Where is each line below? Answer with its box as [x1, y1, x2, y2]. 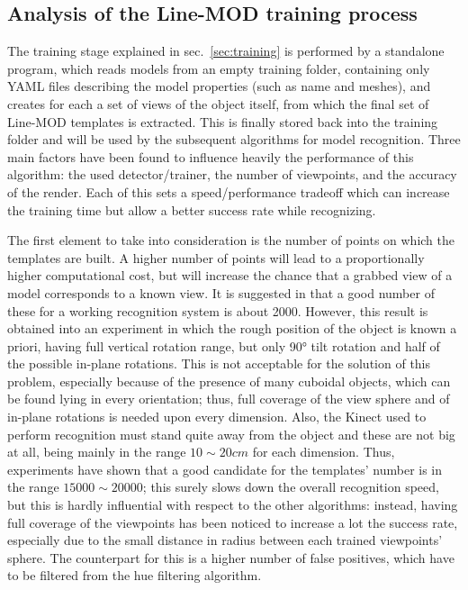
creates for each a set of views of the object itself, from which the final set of [7, 94, 429, 113]
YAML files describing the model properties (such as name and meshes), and [7, 77, 431, 95]
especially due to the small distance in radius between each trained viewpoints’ [7, 531, 443, 549]
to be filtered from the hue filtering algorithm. [7, 566, 262, 585]
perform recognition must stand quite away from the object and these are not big [7, 424, 455, 443]
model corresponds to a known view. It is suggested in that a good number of [7, 283, 435, 302]
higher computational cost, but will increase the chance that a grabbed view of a [7, 266, 453, 285]
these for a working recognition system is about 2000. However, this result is [7, 301, 428, 320]
